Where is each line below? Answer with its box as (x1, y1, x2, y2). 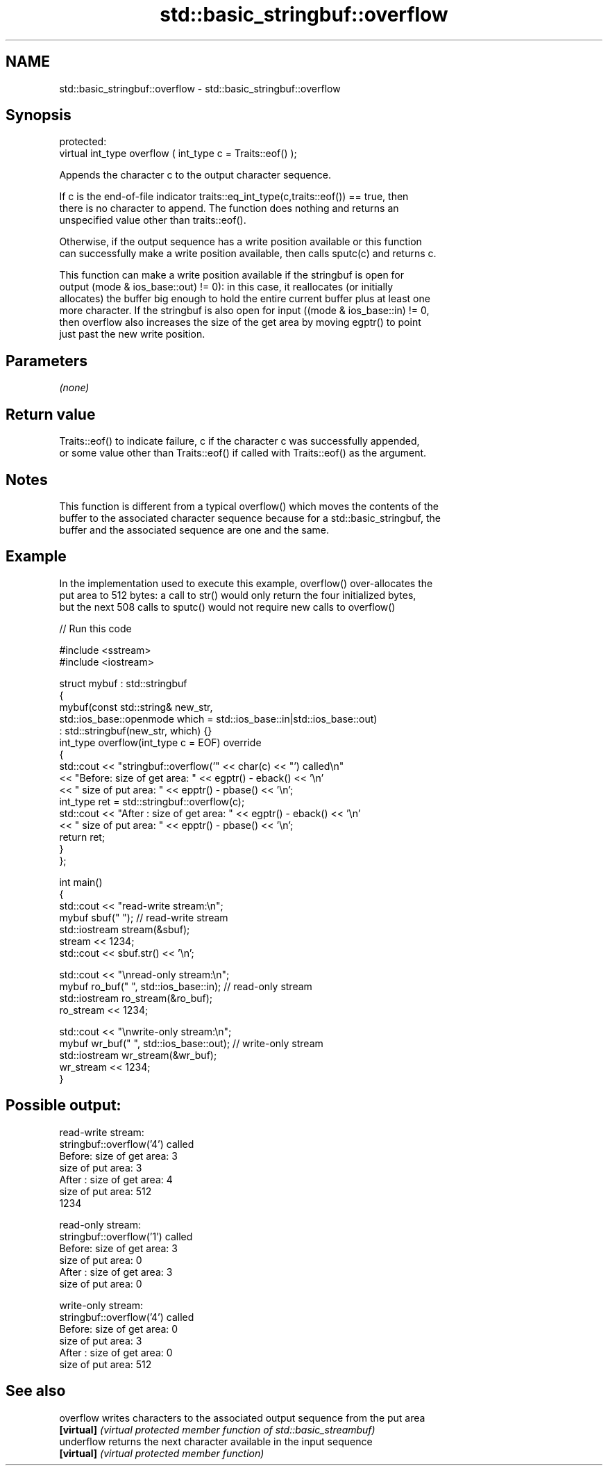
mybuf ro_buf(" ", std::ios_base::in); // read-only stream (59, 980, 312, 992)
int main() (59, 876, 103, 888)
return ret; (59, 830, 105, 843)
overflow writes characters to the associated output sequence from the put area (59, 1411, 425, 1424)
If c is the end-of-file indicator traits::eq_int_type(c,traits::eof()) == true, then (59, 190, 409, 203)
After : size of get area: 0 (59, 1346, 173, 1358)
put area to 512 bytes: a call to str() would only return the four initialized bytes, (59, 589, 416, 601)
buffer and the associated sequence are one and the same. (59, 523, 330, 536)
